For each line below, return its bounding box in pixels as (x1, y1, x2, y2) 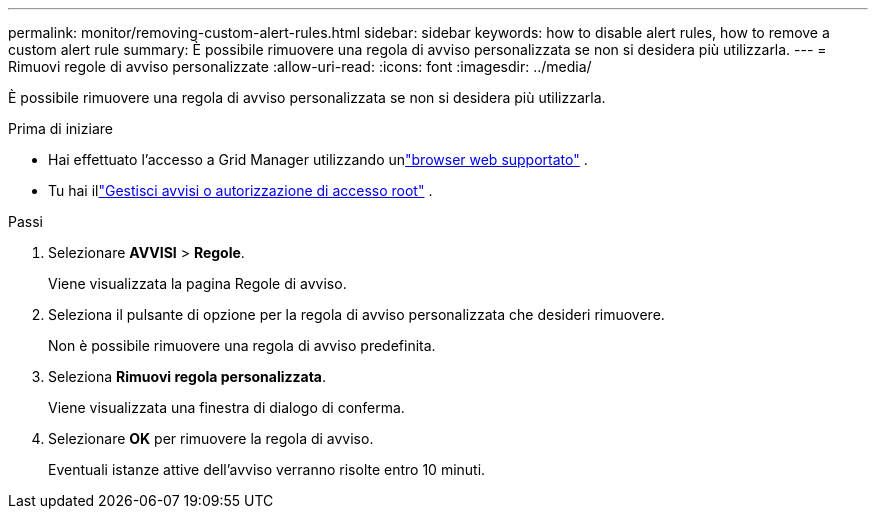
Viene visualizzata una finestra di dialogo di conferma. (48, 399, 405, 416)
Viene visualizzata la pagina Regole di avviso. (48, 275, 347, 292)
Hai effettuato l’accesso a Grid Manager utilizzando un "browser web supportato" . (48, 151, 588, 168)
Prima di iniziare (8, 120, 113, 137)
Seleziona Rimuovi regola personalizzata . (48, 368, 327, 385)
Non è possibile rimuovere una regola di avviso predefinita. (48, 337, 436, 354)
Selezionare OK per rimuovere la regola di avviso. (48, 430, 374, 447)
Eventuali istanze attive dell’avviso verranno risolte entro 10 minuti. (48, 461, 486, 478)
